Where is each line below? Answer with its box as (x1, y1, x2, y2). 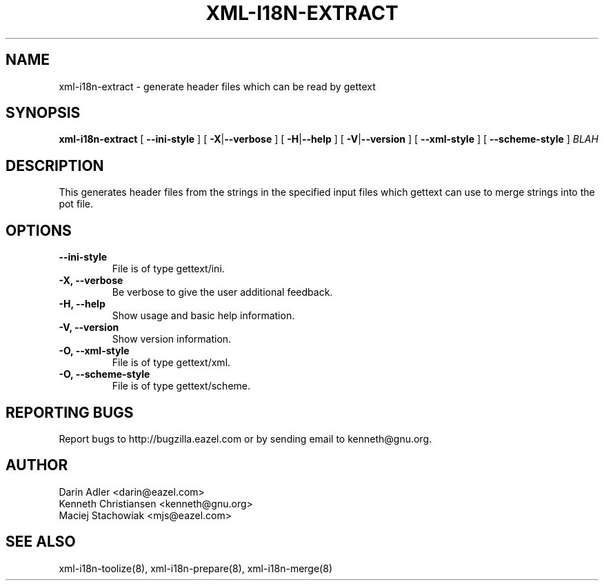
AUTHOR (6, 456, 68, 474)
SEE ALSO (6, 533, 76, 551)
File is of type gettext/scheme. (112, 380, 251, 392)
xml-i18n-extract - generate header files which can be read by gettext (59, 80, 376, 92)
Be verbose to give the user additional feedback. (112, 286, 333, 299)
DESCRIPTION (6, 156, 104, 174)
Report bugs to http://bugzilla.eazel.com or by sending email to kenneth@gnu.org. (59, 432, 432, 445)
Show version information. (112, 333, 232, 345)
